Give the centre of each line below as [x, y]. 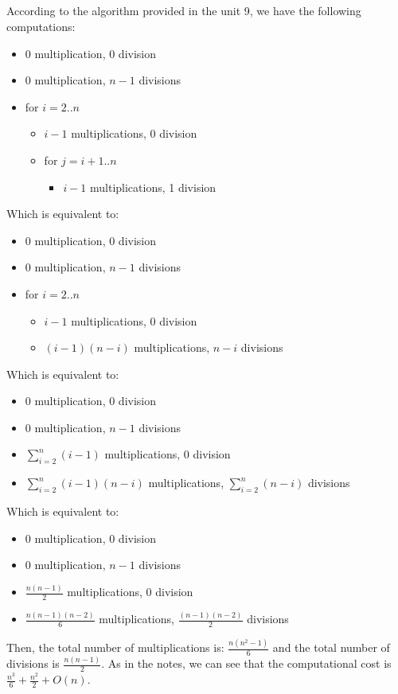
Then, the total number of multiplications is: [115, 647]
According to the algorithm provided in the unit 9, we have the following [184, 11]
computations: [41, 26]
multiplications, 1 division [153, 187]
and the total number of [331, 647]
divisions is [33, 663]
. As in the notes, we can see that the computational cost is [246, 663]
